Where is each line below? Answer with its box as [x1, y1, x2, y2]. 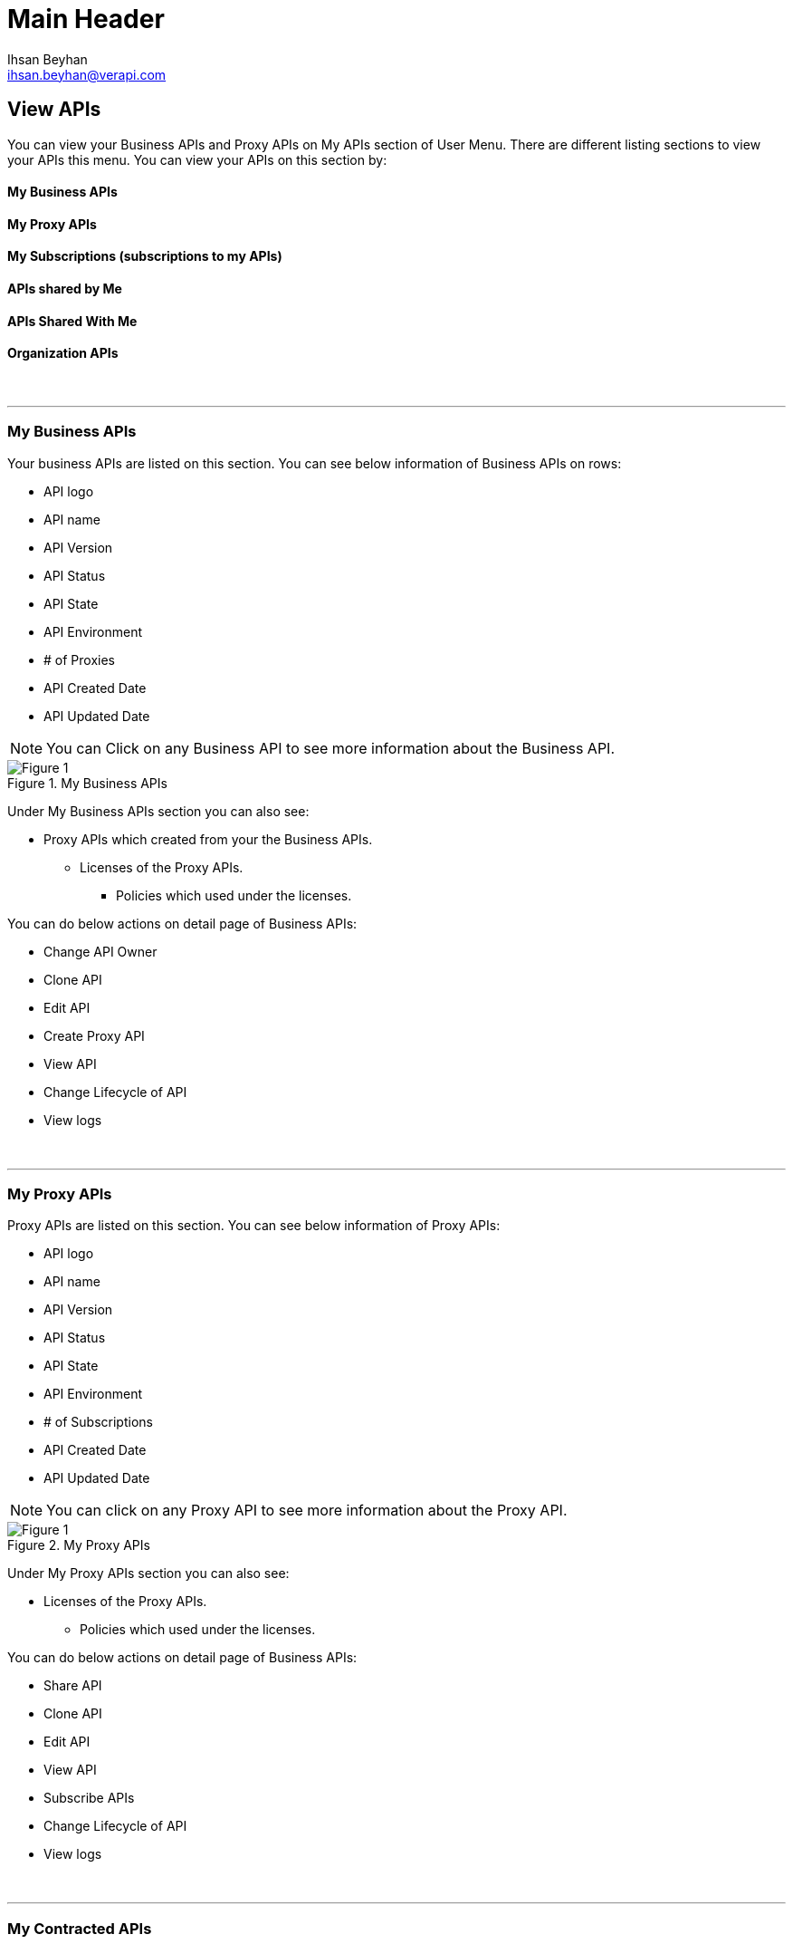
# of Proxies [43, 651, 115, 668]
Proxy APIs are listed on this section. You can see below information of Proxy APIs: [7, 1217, 501, 1234]
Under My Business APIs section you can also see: [7, 803, 310, 819]
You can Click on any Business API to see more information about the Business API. [46, 738, 616, 757]
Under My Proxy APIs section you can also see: [7, 1565, 290, 1582]
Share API [43, 1678, 102, 1694]
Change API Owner [43, 943, 158, 959]
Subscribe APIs [43, 1790, 135, 1806]
